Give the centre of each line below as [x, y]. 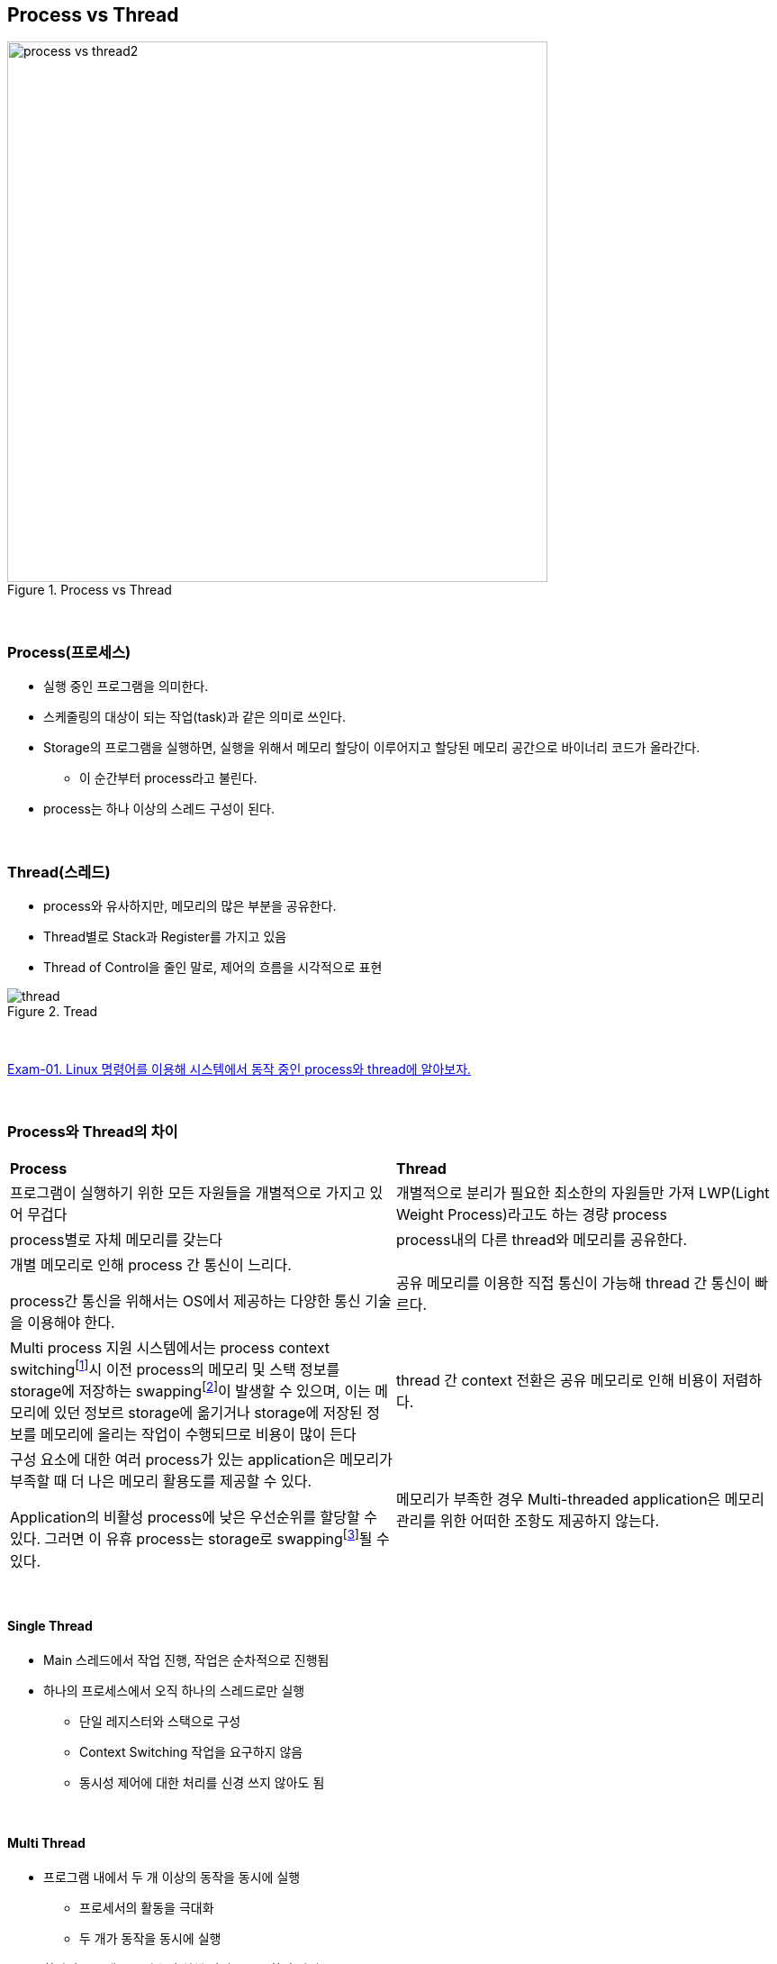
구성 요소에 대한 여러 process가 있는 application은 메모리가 [202, 1460]
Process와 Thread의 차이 [93, 1132]
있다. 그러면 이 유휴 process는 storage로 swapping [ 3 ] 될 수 [200, 1538]
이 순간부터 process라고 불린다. [168, 778]
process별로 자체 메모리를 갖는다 [116, 1239]
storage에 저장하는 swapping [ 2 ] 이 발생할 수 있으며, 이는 [190, 1390]
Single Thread [50, 1626]
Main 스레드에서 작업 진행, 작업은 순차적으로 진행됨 [186, 1659]
